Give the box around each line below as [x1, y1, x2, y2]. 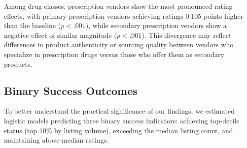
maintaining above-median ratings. [4, 135, 109, 145]
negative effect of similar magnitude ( [4, 30, 117, 40]
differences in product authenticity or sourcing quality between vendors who [4, 39, 234, 50]
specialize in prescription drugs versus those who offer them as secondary [4, 49, 224, 59]
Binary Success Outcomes [4, 83, 138, 98]
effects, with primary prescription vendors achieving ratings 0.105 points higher [4, 10, 244, 21]
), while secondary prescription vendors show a [85, 20, 227, 30]
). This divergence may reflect [141, 30, 232, 40]
